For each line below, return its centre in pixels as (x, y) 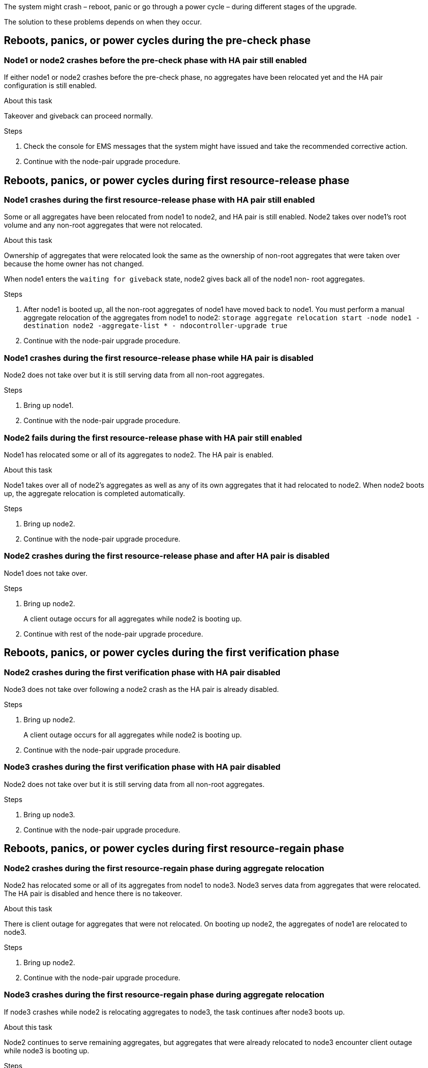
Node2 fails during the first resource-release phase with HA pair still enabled (153, 438)
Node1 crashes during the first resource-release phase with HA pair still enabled (159, 200)
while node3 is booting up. (47, 1050)
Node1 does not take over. (46, 573)
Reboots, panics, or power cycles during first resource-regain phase (174, 849)
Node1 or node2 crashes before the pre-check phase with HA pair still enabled (156, 60)
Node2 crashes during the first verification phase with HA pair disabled (142, 672)
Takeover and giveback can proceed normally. (79, 116)
